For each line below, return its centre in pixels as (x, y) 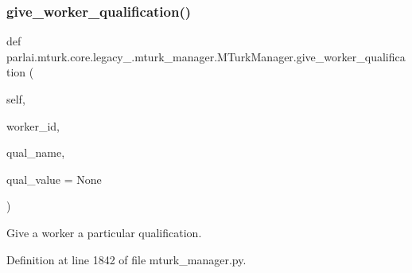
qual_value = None (54, 179)
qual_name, (36, 152)
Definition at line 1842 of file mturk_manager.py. (126, 259)
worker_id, (33, 125)
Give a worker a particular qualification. (104, 232)
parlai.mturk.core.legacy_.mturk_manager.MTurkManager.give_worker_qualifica (206, 56)
